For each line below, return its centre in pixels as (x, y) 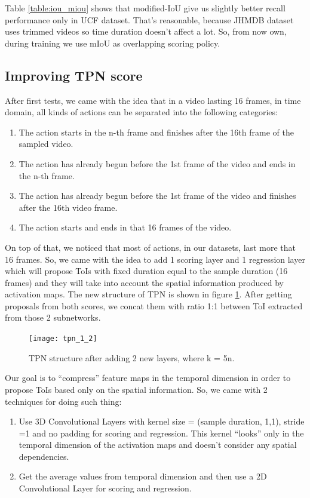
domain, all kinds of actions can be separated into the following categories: (141, 112)
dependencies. (44, 456)
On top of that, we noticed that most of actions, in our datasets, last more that (150, 247)
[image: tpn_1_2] (63, 339)
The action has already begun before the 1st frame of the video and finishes (157, 196)
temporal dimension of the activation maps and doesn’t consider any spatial (158, 445)
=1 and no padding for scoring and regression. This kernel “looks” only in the (161, 433)
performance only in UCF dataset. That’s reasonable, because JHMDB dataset (149, 19)
